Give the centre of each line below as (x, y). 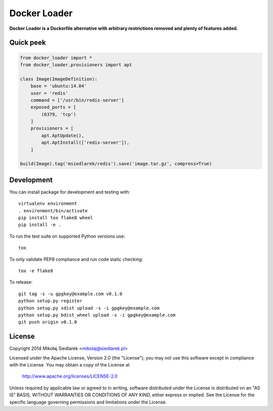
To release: (21, 282)
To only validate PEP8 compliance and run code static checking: (76, 259)
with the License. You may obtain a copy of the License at (70, 365)
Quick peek (28, 43)
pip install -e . (40, 225)
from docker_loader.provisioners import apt (76, 65)
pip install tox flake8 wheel (56, 218)
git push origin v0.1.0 (48, 322)
